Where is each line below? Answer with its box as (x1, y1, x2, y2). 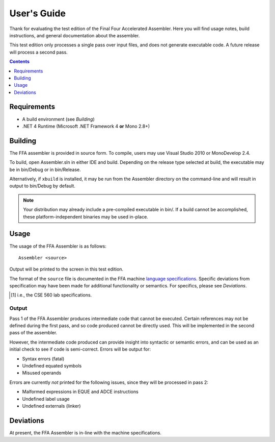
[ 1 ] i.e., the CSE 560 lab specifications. (11, 292, 92, 298)
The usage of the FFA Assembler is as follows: (9, 243, 107, 249)
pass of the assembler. (9, 330, 58, 336)
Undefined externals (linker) (22, 403, 81, 409)
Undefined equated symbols (22, 362, 82, 369)
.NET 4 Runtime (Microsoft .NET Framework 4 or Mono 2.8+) (22, 123, 150, 129)
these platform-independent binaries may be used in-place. (23, 213, 149, 219)
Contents (9, 59, 30, 65)
